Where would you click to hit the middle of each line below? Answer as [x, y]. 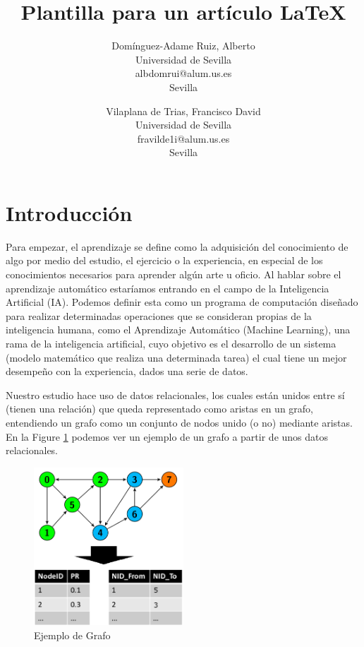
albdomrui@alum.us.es [183, 73]
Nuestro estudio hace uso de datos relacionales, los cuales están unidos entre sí [175, 394]
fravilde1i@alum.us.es [183, 138]
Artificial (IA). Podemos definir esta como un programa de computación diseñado [182, 302]
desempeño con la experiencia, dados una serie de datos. [127, 371]
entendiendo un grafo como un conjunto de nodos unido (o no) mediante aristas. [179, 422]
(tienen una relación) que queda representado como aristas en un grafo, [159, 409]
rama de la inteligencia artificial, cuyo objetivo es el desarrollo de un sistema [171, 343]
